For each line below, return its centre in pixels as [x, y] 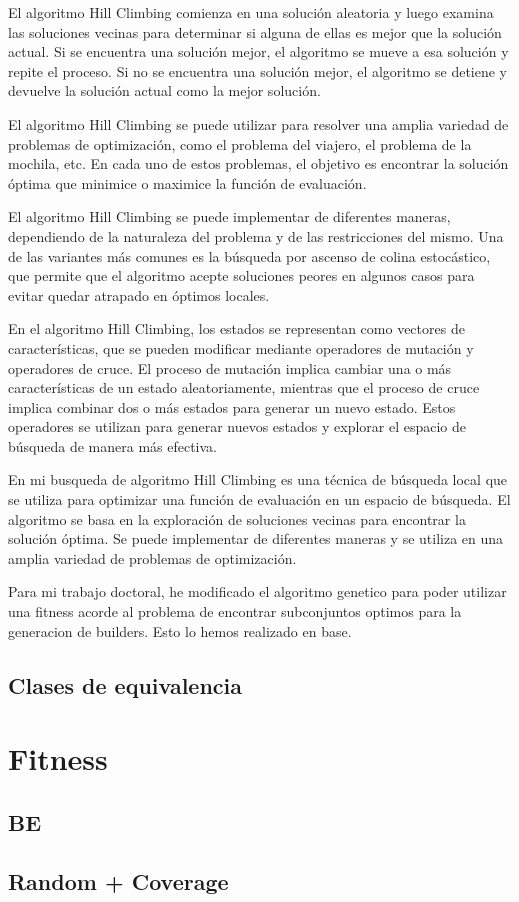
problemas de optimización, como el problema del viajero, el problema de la [240, 143]
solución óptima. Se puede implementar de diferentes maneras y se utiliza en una [256, 538]
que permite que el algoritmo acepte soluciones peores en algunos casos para [241, 275]
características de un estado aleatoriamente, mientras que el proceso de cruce [244, 387]
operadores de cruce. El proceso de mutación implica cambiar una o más [230, 367]
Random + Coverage [118, 880]
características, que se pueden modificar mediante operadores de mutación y [241, 347]
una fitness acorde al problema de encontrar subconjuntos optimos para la [235, 611]
